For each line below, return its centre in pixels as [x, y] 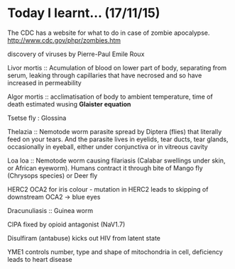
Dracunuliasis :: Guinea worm [50, 210]
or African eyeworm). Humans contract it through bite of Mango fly [105, 168]
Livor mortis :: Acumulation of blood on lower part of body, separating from [117, 67]
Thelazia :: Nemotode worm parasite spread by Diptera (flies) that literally [115, 131]
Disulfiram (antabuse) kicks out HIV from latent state [84, 238]
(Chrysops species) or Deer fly [53, 175]
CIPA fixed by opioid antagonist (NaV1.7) [66, 224]
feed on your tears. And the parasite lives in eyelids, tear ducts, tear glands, [118, 139]
